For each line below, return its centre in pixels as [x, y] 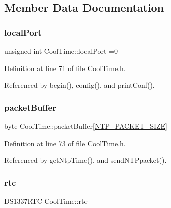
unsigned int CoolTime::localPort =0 [61, 51]
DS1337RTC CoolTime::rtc [46, 201]
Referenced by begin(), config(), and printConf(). [79, 85]
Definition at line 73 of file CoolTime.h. [65, 143]
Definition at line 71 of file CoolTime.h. [65, 68]
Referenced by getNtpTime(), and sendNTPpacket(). [85, 160]
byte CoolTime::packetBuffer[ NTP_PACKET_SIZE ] [86, 126]
